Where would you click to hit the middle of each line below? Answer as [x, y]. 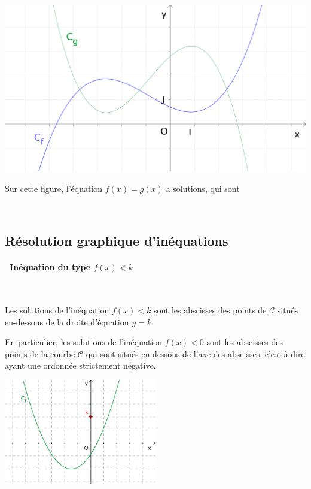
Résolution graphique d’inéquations [117, 241]
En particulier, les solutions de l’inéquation [84, 342]
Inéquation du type [50, 267]
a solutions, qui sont [203, 188]
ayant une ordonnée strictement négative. [80, 365]
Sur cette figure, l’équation [54, 188]
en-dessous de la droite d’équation [67, 322]
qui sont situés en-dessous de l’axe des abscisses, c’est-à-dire [195, 353]
